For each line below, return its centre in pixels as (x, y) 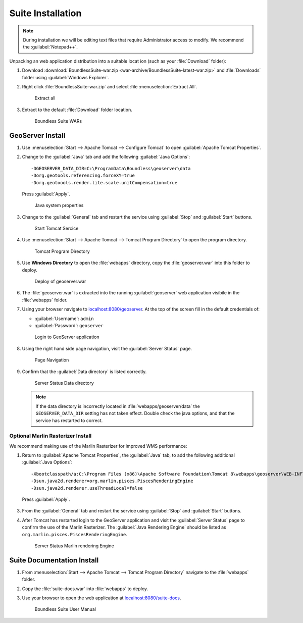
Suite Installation (45, 13)
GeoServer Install (37, 136)
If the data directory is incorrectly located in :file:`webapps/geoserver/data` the (118, 406)
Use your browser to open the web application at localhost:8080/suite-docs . (102, 598)
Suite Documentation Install (54, 560)
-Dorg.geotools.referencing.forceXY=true (83, 176)
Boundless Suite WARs (58, 121)
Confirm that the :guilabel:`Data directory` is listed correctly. (84, 372)
